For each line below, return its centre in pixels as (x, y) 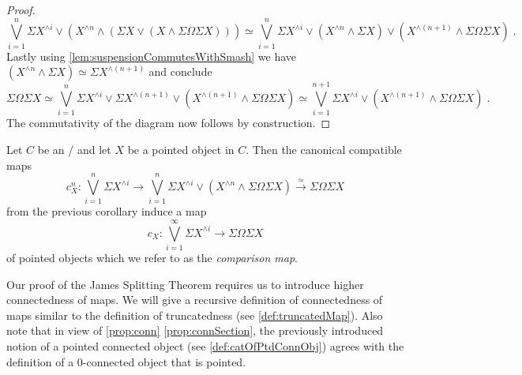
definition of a (40, 361)
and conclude (180, 71)
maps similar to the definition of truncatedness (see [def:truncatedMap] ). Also (195, 315)
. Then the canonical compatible (324, 150)
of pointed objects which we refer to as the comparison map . (152, 258)
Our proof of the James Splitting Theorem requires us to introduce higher (185, 284)
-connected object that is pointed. (164, 361)
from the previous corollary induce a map (107, 211)
